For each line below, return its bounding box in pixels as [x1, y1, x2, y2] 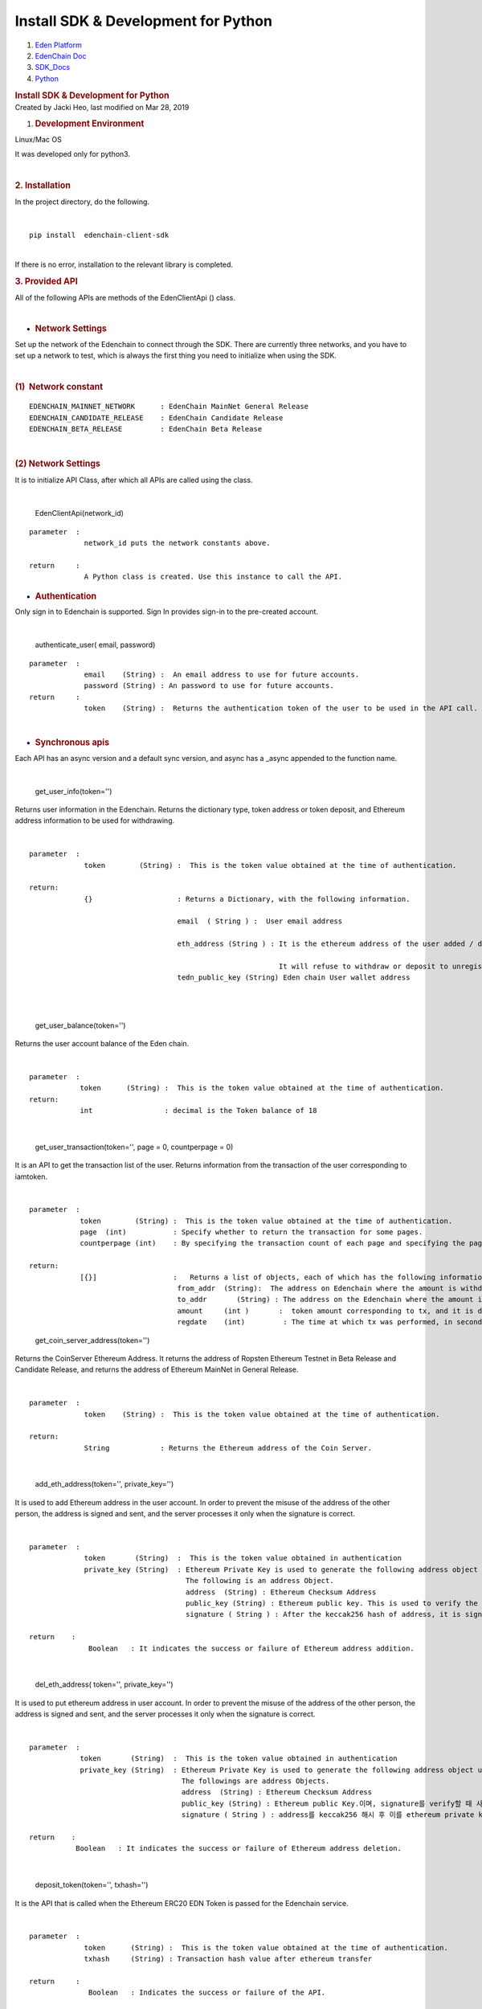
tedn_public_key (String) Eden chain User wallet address [177, 973, 411, 982]
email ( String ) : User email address [177, 917, 343, 926]
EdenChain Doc [35, 51, 87, 60]
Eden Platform [35, 40, 82, 50]
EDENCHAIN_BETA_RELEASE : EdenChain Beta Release [29, 424, 263, 433]
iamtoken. [14, 1172, 48, 1181]
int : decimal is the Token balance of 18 [80, 1106, 317, 1115]
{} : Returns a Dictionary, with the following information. [84, 894, 411, 903]
